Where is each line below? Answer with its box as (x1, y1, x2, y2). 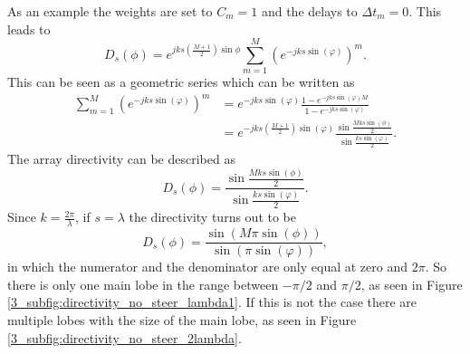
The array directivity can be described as (7, 149, 235, 168)
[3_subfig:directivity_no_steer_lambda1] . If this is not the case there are (7, 292, 417, 311)
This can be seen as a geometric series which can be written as (7, 72, 355, 91)
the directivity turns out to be (129, 207, 296, 226)
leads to (7, 19, 51, 38)
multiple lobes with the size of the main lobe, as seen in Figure (7, 310, 357, 329)
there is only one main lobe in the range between (7, 274, 279, 293)
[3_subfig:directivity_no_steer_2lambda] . (7, 328, 242, 347)
